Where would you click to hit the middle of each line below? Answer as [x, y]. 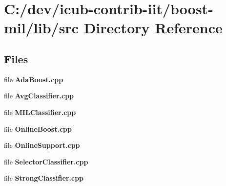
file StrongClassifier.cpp [44, 178]
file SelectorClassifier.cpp [46, 161]
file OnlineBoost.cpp [38, 128]
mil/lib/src [41, 28]
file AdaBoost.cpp [34, 79]
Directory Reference [153, 28]
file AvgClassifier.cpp [39, 96]
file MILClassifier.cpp [40, 112]
